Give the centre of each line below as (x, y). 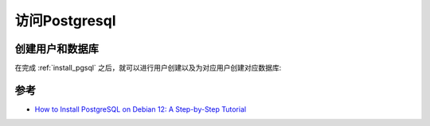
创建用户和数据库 (57, 49)
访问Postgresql (65, 21)
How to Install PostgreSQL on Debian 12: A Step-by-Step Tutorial (141, 109)
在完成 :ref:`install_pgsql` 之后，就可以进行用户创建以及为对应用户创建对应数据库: (148, 68)
